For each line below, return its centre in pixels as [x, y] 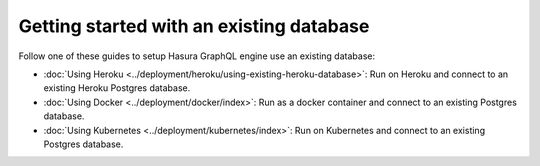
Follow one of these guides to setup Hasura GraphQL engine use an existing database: [196, 56]
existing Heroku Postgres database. [117, 88]
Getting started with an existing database [194, 26]
